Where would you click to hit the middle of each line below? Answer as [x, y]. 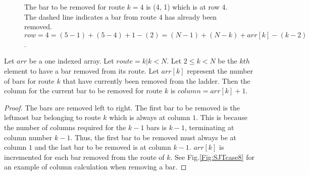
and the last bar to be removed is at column [103, 147]
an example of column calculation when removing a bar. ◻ [95, 167]
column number [28, 137]
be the [227, 61]
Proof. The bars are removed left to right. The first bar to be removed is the [122, 107]
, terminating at [210, 127]
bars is [157, 127]
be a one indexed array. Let [71, 61]
